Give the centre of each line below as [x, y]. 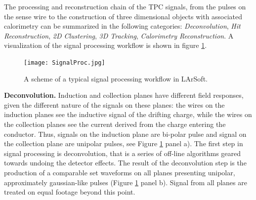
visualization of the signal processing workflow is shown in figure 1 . [106, 45]
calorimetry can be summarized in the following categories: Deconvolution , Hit [122, 26]
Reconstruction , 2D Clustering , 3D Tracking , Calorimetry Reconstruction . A [119, 35]
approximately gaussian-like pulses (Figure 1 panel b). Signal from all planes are [126, 182]
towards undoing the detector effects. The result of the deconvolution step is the [125, 163]
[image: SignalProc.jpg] [64, 62]
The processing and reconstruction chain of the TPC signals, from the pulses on [125, 6]
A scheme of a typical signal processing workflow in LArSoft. [116, 78]
